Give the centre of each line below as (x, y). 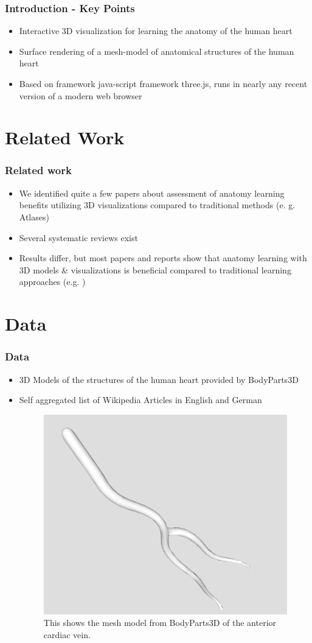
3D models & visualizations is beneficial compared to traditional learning (155, 269)
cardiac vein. (67, 634)
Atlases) (34, 216)
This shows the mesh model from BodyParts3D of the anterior (160, 623)
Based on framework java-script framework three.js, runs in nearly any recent (163, 83)
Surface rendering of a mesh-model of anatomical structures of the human (157, 51)
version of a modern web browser (81, 95)
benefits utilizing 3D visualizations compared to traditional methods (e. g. (157, 205)
